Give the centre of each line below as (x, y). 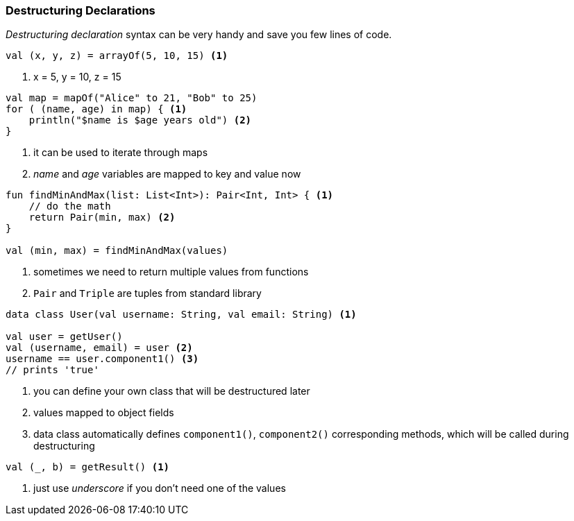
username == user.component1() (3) (102, 359)
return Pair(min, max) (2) (102, 217)
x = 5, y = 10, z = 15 (77, 77)
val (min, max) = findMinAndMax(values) (117, 251)
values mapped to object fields (104, 413)
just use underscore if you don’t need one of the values (160, 488)
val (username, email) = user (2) (99, 348)
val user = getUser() (64, 337)
